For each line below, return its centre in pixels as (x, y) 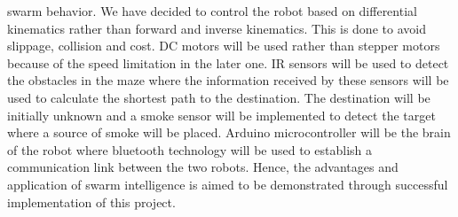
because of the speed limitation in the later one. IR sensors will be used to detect (228, 62)
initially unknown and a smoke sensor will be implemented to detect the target (221, 115)
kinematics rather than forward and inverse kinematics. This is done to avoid (217, 28)
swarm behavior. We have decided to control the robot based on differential (212, 11)
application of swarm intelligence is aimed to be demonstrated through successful (228, 184)
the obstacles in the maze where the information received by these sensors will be (228, 80)
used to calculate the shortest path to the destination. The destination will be (219, 97)
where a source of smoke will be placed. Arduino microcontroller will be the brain (229, 132)
